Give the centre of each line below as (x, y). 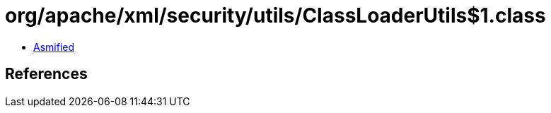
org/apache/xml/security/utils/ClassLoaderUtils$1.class (275, 16)
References (46, 74)
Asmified (54, 47)
